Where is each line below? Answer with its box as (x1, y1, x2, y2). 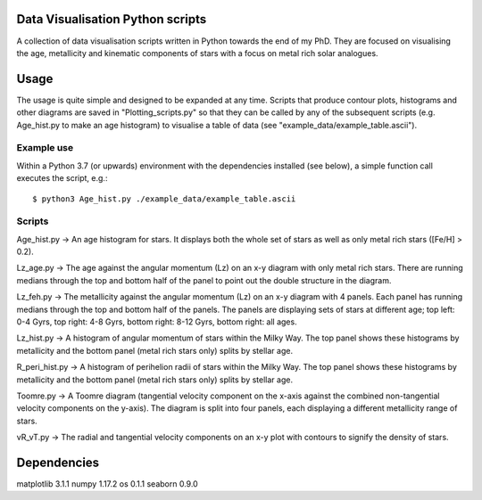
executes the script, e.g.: (16, 173, 108, 184)
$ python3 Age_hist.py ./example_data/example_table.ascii (32, 193, 296, 204)
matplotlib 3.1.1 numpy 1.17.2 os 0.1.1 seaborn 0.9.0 (16, 479, 198, 489)
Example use (16, 142, 74, 154)
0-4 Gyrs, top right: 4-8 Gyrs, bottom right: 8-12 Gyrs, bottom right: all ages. (16, 316, 298, 327)
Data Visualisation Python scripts (16, 12, 207, 27)
